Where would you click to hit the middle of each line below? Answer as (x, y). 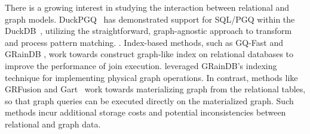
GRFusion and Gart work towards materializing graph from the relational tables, (155, 89)
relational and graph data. (53, 124)
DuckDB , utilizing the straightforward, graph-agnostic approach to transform (148, 31)
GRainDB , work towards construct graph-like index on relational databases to (149, 54)
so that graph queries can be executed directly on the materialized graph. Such (149, 100)
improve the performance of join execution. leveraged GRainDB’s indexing (141, 65)
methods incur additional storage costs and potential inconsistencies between (145, 112)
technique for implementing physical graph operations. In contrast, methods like (151, 77)
